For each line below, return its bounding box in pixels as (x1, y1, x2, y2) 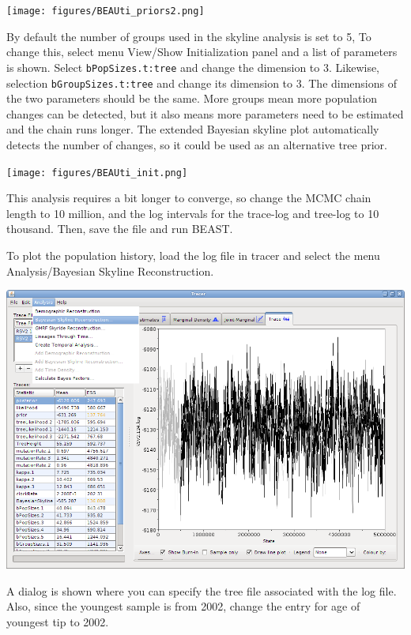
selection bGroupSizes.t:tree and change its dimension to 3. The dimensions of (6, 74, 397, 91)
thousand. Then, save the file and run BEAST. (6, 220, 233, 237)
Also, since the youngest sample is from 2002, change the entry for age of (6, 598, 360, 614)
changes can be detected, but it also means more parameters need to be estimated (6, 105, 404, 122)
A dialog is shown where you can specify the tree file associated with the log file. (6, 582, 397, 599)
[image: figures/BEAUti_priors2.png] (6, 6, 205, 17)
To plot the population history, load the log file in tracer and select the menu (6, 246, 380, 263)
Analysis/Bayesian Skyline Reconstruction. (6, 262, 214, 279)
